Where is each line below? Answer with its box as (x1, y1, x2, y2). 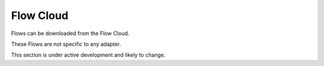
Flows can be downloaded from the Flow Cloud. (11, 30, 130, 37)
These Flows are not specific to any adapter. (11, 40, 121, 48)
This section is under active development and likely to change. (11, 51, 166, 59)
